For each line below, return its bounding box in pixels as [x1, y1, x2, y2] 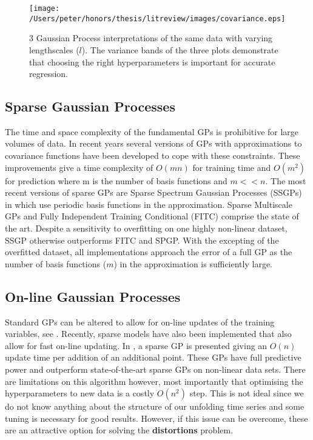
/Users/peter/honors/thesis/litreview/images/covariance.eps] [29, 14, 286, 23]
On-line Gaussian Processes [5, 287, 181, 305]
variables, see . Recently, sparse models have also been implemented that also [5, 327, 292, 340]
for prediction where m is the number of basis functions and [5, 174, 227, 187]
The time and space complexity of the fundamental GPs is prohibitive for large [5, 125, 299, 138]
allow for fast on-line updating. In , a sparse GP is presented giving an [5, 339, 268, 352]
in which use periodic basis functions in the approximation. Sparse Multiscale [5, 198, 292, 210]
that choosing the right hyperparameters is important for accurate [29, 55, 275, 68]
